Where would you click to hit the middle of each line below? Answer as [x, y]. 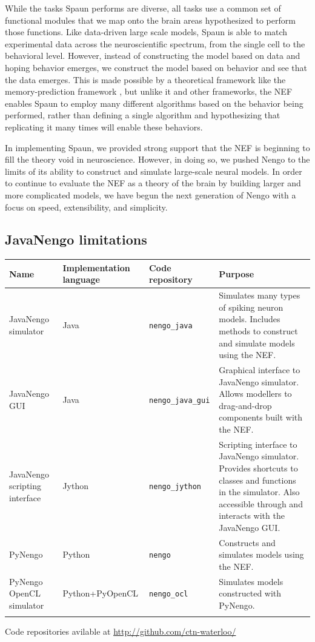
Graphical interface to [260, 370]
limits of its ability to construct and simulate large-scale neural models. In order [154, 171]
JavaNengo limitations [76, 239]
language [81, 279]
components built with [261, 417]
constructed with [250, 593]
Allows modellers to [255, 394]
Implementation [96, 267]
